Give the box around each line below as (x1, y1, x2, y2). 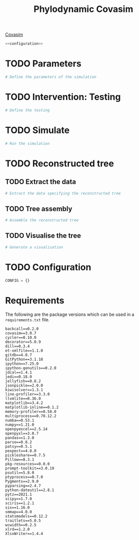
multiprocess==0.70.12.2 (5, 413, 57, 418)
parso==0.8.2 (5, 439, 32, 444)
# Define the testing (5, 108, 50, 113)
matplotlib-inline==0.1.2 (5, 405, 59, 409)
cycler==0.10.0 (5, 335, 37, 340)
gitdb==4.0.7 (5, 352, 32, 357)
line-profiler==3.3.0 (5, 392, 50, 397)
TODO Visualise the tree (5, 232, 81, 240)
